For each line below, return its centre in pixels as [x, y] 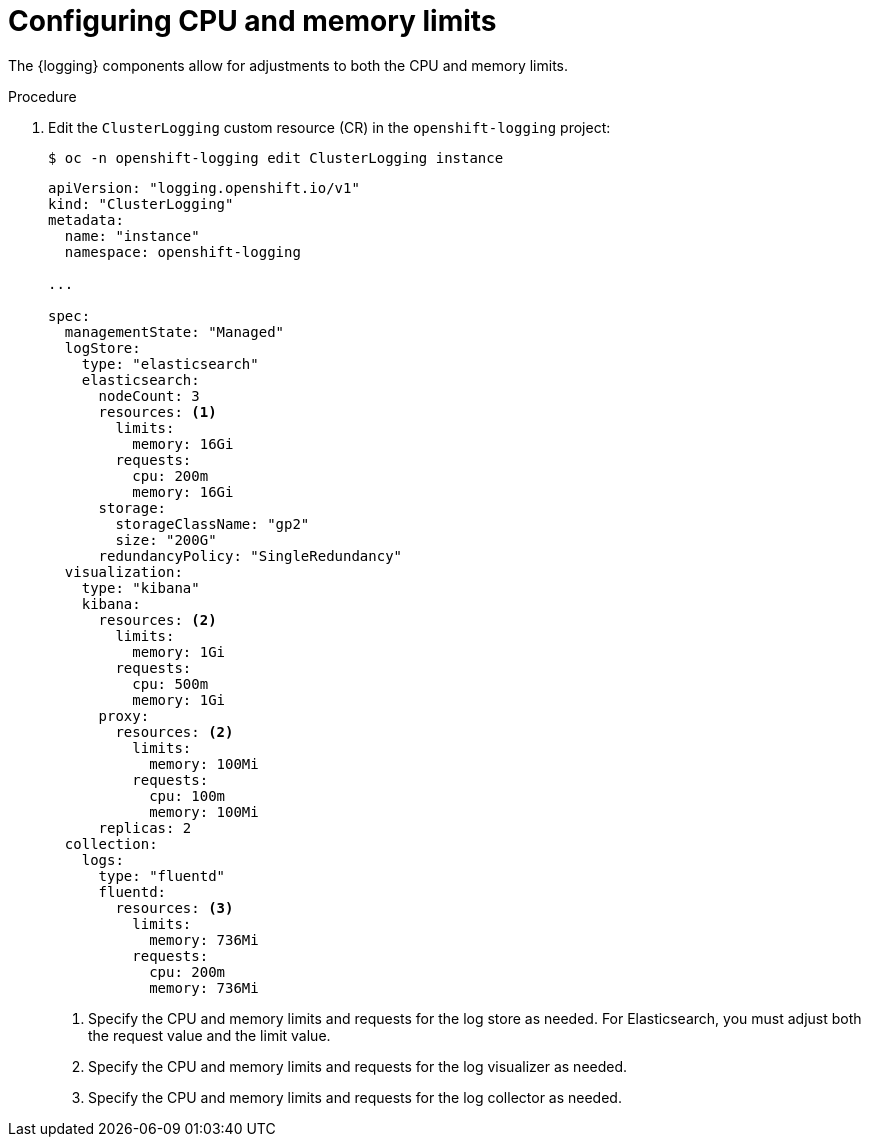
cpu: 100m [187, 795]
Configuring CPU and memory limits [252, 21]
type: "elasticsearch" [170, 363]
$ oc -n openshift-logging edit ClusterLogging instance [276, 157]
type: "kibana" [140, 587]
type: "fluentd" [162, 875]
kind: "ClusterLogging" [141, 203]
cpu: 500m [170, 683]
